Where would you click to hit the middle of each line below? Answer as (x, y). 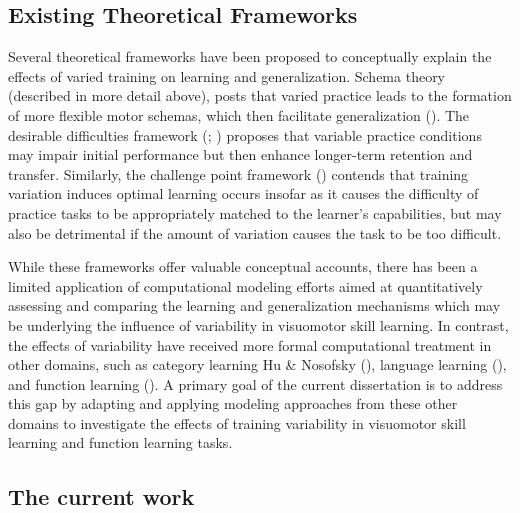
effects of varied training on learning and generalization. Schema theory (227, 75)
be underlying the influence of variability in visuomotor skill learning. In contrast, (258, 324)
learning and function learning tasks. (120, 442)
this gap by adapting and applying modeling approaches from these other (233, 403)
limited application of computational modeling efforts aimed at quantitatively (245, 285)
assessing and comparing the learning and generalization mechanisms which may (254, 305)
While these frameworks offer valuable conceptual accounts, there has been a (243, 266)
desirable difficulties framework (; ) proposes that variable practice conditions (245, 134)
